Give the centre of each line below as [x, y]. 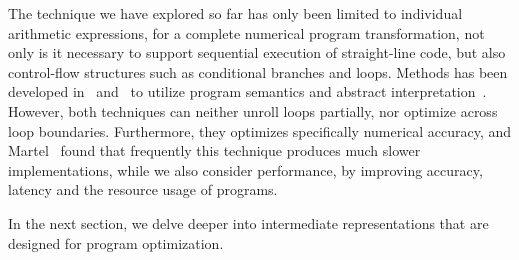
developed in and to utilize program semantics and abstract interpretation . [247, 91]
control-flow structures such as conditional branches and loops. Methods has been [258, 71]
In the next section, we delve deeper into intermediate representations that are [248, 222]
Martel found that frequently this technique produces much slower [214, 150]
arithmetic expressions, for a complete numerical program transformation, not [246, 32]
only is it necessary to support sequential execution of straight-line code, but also [257, 52]
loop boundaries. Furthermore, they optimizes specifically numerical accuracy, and [260, 130]
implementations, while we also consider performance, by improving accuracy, [245, 169]
